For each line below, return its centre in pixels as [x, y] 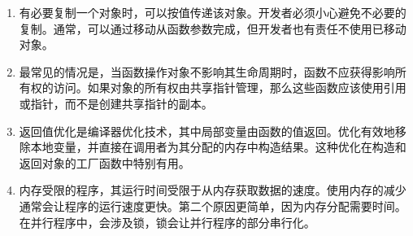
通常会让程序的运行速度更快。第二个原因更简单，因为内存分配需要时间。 [213, 205]
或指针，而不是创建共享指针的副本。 [116, 103]
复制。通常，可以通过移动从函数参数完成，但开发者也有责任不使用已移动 [213, 28]
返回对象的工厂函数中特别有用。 [104, 162]
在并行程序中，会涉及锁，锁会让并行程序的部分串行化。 [167, 222]
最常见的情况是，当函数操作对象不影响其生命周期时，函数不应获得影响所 [213, 71]
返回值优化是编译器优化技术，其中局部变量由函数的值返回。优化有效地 [207, 131]
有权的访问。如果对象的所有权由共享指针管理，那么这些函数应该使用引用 [213, 87]
